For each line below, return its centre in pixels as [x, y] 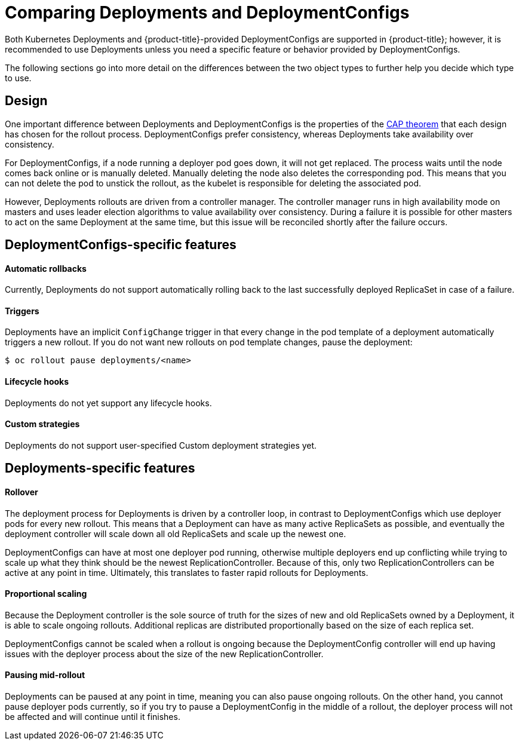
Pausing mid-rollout [45, 675]
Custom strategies [42, 424]
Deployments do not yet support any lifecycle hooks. [108, 403]
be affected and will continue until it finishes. [93, 716]
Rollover [22, 492]
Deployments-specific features [100, 468]
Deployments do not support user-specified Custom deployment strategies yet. [161, 445]
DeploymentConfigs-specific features [121, 245]
